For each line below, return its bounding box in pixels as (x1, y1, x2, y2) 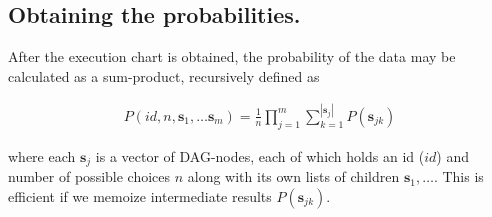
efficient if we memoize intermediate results (8, 185, 272, 206)
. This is (433, 166, 484, 187)
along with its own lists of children (187, 166, 400, 187)
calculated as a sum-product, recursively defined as (8, 65, 320, 86)
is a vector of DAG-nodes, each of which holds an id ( (95, 145, 425, 166)
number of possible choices (8, 166, 171, 187)
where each (8, 145, 76, 166)
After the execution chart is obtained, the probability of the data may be (8, 46, 456, 67)
